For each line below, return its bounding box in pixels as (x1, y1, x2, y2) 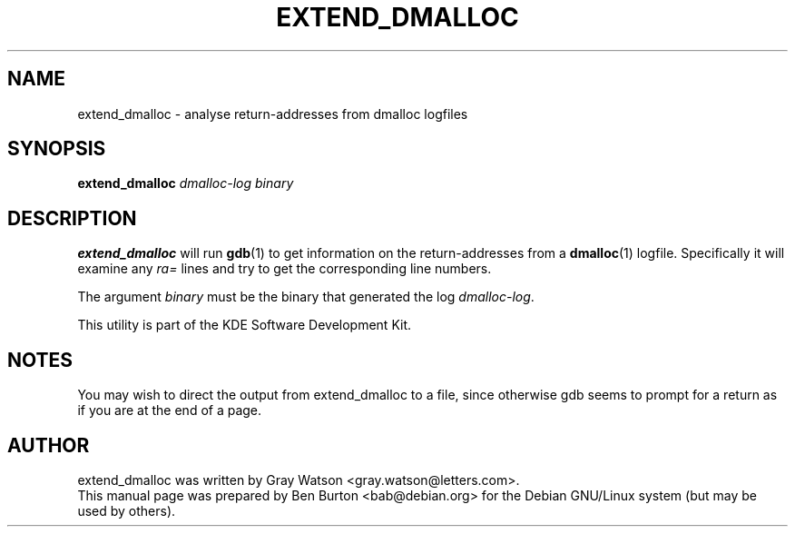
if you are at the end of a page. (77, 402, 262, 419)
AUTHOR (7, 433, 90, 457)
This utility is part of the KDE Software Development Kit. (77, 317, 412, 333)
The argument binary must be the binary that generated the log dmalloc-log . (77, 289, 535, 305)
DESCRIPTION (7, 206, 137, 230)
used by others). (77, 502, 176, 519)
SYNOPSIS (7, 137, 106, 161)
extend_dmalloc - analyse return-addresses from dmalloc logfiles (77, 105, 468, 122)
